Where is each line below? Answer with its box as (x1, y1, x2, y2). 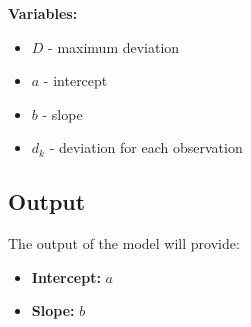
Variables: (8, 3, 78, 23)
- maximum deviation (48, 36, 180, 57)
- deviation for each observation (49, 137, 243, 158)
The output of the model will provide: (8, 233, 240, 254)
